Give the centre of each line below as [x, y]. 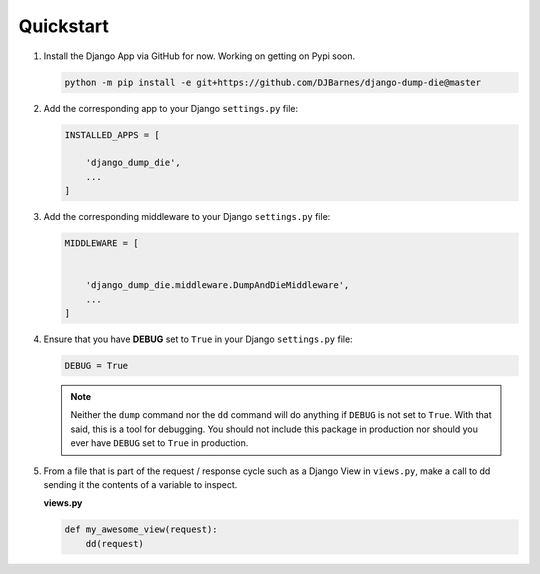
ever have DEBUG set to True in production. [159, 443]
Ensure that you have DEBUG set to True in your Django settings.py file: [198, 339]
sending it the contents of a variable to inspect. [140, 484]
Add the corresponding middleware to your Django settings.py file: [187, 217]
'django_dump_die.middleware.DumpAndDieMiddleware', [217, 285]
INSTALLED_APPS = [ [112, 134]
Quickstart [64, 26]
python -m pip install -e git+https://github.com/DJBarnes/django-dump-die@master [273, 82]
